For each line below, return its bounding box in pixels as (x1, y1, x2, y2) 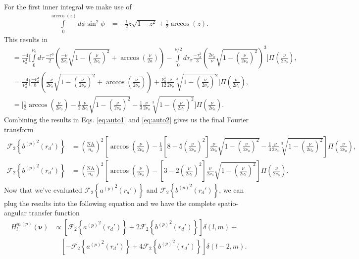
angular (4, 207, 27, 218)
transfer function (29, 207, 80, 218)
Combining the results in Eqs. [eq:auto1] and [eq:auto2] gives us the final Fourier (4, 114, 249, 125)
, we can (219, 184, 244, 195)
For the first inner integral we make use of (4, 1, 132, 11)
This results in (4, 34, 48, 44)
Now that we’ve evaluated (4, 184, 82, 195)
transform (4, 124, 34, 135)
